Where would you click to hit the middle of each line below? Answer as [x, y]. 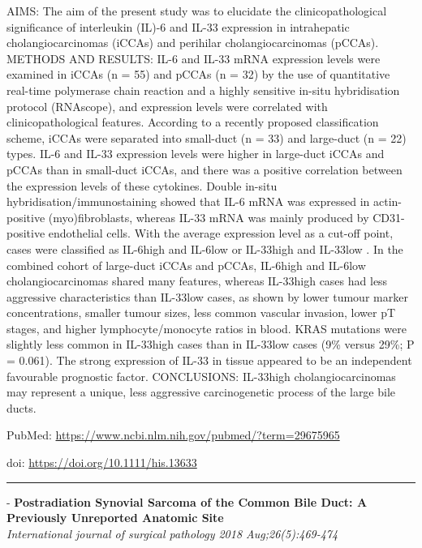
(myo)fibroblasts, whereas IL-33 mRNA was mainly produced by [209, 217]
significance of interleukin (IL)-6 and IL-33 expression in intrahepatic [178, 26]
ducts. [22, 407]
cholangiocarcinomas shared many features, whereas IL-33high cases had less [197, 281]
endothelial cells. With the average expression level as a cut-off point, [221, 233]
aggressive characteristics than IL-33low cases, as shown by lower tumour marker [207, 296]
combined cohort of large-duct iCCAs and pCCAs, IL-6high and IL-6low [186, 265]
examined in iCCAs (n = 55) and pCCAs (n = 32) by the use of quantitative [198, 74]
